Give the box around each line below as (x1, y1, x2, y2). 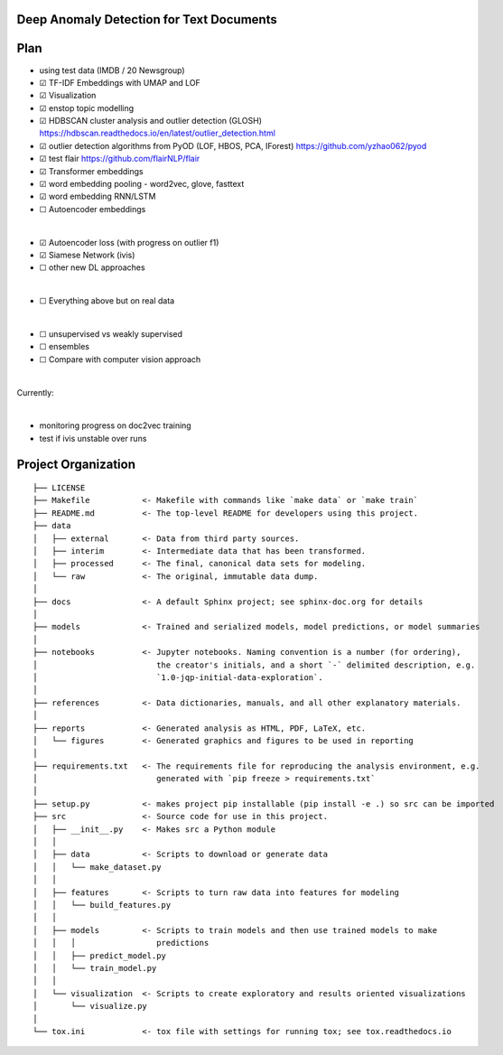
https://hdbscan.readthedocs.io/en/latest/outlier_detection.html (39, 127, 275, 139)
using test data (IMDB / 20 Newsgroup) (39, 64, 185, 76)
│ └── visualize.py (33, 1001, 148, 1012)
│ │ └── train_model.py (33, 963, 157, 973)
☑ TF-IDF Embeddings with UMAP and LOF (39, 77, 200, 88)
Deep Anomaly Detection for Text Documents (16, 12, 277, 27)
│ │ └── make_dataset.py (33, 862, 162, 872)
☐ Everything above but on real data (39, 295, 175, 306)
